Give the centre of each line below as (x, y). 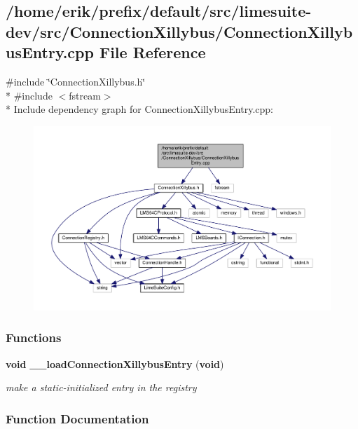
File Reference (152, 52)
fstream (85, 95)
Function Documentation (77, 418)
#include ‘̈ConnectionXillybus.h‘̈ (76, 81)
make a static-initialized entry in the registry (101, 387)
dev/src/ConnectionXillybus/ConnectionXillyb (179, 31)
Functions (34, 338)
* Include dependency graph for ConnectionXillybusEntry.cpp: (139, 109)
